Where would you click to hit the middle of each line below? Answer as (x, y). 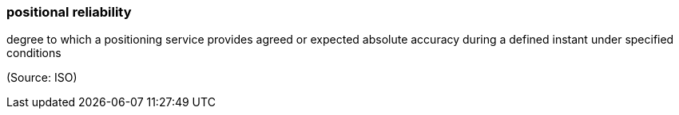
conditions (34, 53)
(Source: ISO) (42, 78)
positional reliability (69, 12)
